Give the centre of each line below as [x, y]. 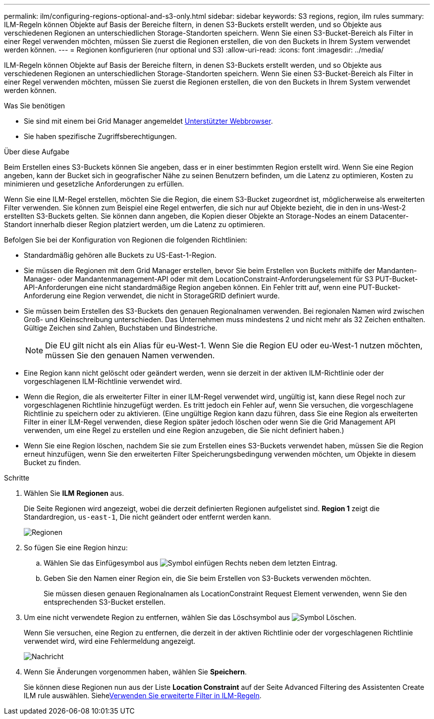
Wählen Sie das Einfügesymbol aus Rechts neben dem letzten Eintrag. [190, 563]
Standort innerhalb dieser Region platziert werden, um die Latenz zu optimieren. [135, 224]
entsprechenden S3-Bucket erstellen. [105, 602]
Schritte [17, 478]
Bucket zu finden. [53, 462]
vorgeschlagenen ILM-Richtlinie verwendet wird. [103, 381]
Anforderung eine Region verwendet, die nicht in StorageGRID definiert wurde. [152, 296]
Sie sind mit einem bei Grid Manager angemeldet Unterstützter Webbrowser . [148, 121]
